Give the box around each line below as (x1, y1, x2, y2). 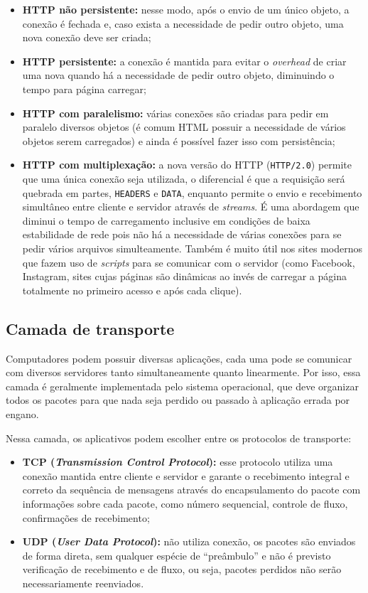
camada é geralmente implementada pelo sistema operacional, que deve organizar (6, 378, 359, 393)
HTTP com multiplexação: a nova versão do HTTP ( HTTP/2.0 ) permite (22, 157, 352, 172)
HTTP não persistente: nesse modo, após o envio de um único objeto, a (22, 2, 350, 16)
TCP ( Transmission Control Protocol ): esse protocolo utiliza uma (22, 454, 333, 469)
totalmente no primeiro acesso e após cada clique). (22, 282, 242, 297)
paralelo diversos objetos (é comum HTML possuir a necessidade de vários (22, 119, 346, 134)
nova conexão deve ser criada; (22, 30, 151, 45)
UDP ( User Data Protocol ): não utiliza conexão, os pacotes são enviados (22, 534, 356, 549)
